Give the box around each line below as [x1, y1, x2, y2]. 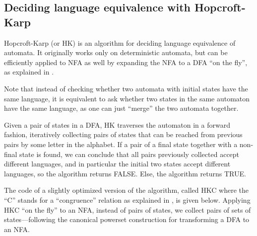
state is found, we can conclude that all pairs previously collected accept [19, 149, 240, 159]
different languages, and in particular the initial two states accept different [4, 158, 231, 169]
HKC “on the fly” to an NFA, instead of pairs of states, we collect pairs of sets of [4, 204, 251, 215]
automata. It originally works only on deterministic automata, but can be [4, 47, 228, 58]
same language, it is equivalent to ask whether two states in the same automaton [4, 93, 250, 103]
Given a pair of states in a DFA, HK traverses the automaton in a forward [4, 119, 230, 130]
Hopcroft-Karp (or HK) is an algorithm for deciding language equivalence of [4, 37, 236, 48]
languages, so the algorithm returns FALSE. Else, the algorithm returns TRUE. [4, 168, 246, 178]
